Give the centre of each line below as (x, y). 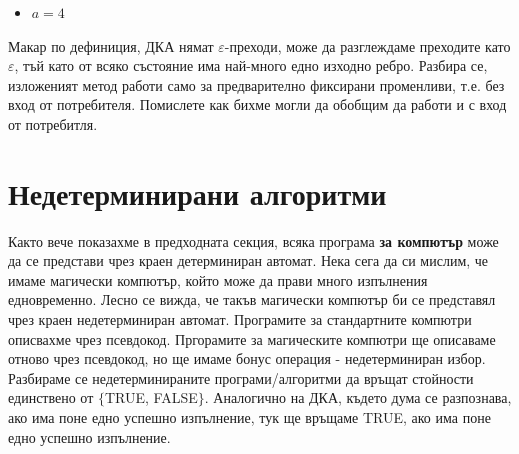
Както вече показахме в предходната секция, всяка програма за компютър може (253, 240)
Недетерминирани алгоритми (197, 192)
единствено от (51, 397)
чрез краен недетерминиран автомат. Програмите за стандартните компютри (240, 319)
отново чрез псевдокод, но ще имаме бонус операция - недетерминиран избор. (247, 358)
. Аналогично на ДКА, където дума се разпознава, (358, 397)
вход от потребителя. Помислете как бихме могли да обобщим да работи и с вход (257, 104)
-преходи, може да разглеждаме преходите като (367, 45)
